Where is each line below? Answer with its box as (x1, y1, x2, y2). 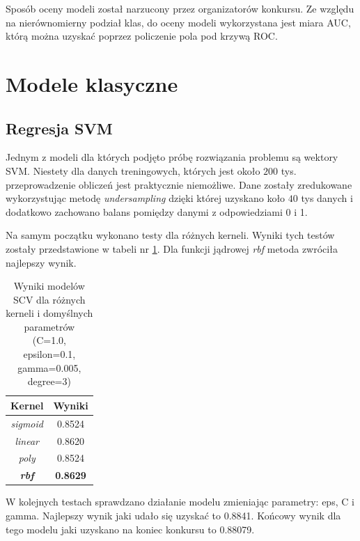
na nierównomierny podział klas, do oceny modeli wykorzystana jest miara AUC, (6, 15, 351, 29)
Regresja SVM (6, 117, 113, 139)
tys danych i (301, 191, 353, 205)
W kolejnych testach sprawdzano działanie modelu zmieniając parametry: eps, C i (6, 494, 354, 509)
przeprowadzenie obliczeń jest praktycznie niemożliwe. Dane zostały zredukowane (6, 177, 352, 191)
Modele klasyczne (6, 69, 178, 97)
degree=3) (27, 374, 71, 389)
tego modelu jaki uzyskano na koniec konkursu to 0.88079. (6, 522, 255, 536)
